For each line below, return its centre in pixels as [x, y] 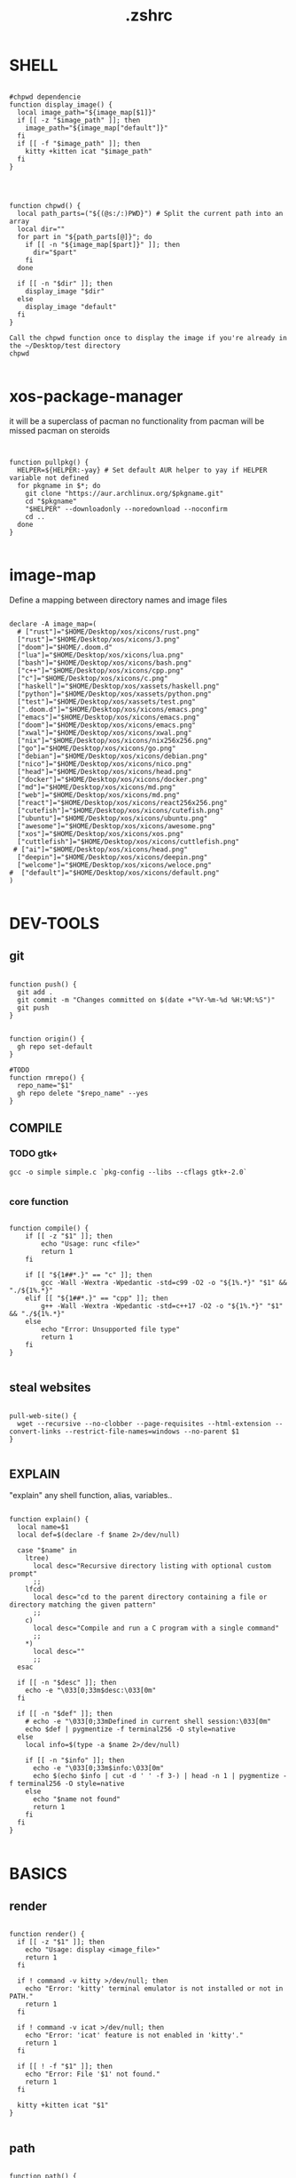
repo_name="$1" [45, 1085]
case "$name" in [47, 1551]
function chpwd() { [45, 205]
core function [39, 1202]
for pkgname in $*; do [59, 485]
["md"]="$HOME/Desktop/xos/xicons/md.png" [97, 787]
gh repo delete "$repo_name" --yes [83, 1093]
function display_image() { [61, 104]
